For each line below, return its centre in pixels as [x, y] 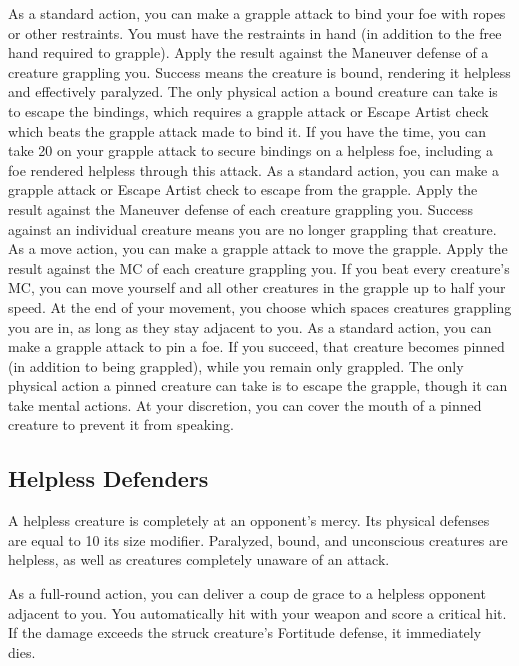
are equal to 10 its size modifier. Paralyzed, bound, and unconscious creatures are [258, 539]
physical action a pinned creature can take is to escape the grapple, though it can [258, 385]
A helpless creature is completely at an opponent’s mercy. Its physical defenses [249, 520]
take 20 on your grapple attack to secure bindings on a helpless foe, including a [250, 150]
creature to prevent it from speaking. [121, 424]
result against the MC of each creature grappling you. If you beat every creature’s [259, 267]
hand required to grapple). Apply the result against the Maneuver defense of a [248, 52]
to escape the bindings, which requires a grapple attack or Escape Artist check [248, 110]
